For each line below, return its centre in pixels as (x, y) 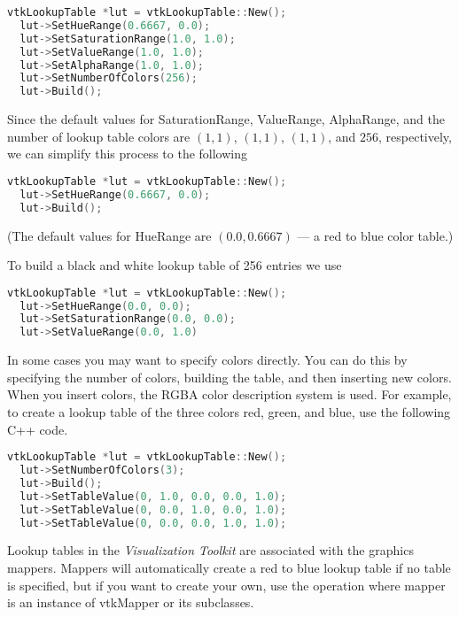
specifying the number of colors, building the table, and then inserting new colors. (229, 377)
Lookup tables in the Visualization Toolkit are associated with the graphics (210, 550)
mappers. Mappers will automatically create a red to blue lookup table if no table (229, 568)
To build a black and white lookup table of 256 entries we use (175, 265)
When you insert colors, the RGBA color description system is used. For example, (229, 394)
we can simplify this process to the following (127, 154)
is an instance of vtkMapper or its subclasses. (131, 602)
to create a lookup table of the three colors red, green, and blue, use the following (229, 412)
